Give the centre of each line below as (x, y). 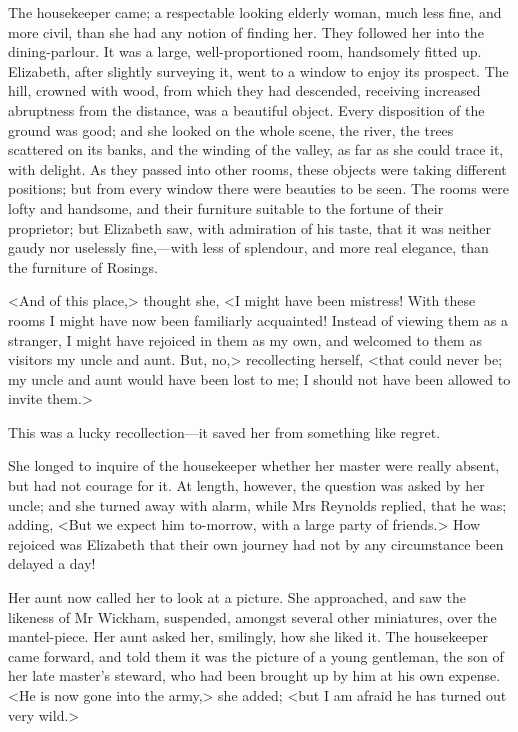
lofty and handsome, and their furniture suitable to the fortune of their (226, 207)
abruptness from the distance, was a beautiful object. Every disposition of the (246, 109)
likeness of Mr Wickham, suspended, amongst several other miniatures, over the (252, 616)
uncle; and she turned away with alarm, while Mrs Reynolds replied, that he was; (257, 504)
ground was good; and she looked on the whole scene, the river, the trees (231, 129)
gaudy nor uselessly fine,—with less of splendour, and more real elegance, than (248, 247)
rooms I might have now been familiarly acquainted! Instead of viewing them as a (258, 319)
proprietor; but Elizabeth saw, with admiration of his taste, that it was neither (249, 227)
